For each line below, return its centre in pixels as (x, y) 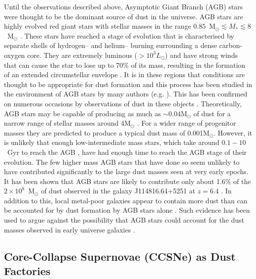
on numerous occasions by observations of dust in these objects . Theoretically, (123, 103)
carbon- (231, 45)
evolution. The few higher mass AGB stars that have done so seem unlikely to (122, 162)
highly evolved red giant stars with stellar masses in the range (98, 26)
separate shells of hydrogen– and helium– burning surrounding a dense (110, 45)
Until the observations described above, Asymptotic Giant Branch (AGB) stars (124, 6)
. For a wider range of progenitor (186, 123)
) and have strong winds (201, 55)
